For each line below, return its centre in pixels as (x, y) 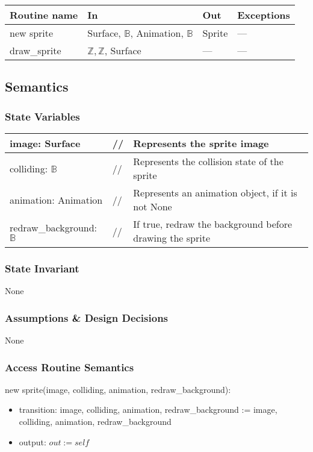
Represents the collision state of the (208, 161)
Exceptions (264, 15)
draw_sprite (36, 50)
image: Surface (45, 143)
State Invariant (42, 268)
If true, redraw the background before (213, 224)
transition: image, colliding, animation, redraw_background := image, (148, 410)
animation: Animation (56, 199)
